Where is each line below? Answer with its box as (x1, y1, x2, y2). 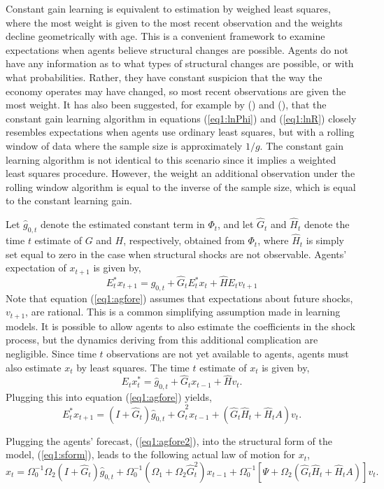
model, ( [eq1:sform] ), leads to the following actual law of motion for (6, 447, 296, 462)
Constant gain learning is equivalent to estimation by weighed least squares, (6, 1, 331, 15)
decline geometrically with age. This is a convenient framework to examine (6, 29, 325, 43)
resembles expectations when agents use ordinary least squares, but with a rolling (6, 125, 355, 139)
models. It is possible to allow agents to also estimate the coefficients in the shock (6, 318, 355, 333)
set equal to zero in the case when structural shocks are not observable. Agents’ (6, 246, 347, 261)
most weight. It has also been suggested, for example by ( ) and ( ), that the (6, 97, 327, 112)
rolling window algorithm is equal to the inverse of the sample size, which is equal (6, 179, 356, 194)
